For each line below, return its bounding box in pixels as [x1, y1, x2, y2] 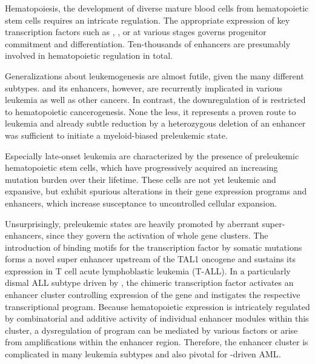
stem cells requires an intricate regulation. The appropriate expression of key [5, 13, 290, 26]
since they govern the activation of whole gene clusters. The [46, 229, 268, 242]
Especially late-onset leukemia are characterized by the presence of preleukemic [5, 149, 299, 162]
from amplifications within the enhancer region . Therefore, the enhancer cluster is [5, 336, 308, 348]
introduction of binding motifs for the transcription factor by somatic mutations [5, 240, 302, 253]
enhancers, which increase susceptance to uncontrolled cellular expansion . [5, 196, 277, 209]
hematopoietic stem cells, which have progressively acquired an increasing [5, 161, 278, 174]
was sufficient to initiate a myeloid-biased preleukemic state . [5, 128, 228, 141]
